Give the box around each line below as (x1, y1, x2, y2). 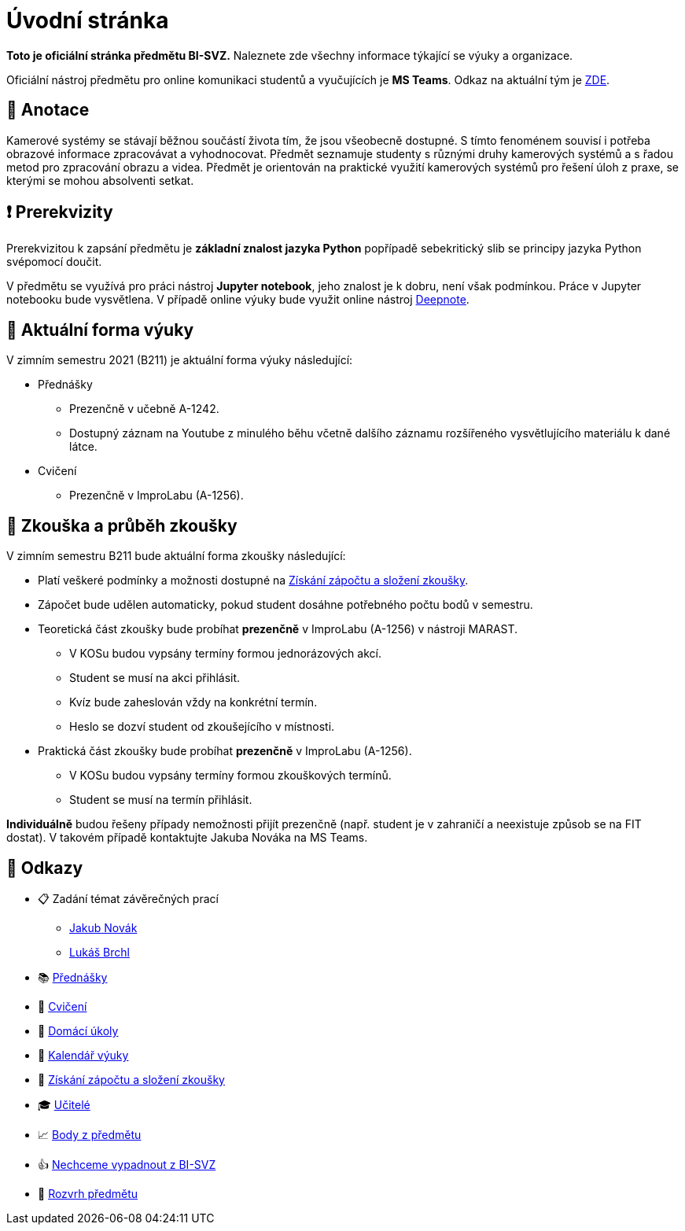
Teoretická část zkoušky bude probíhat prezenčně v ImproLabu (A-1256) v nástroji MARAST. (38, 622, 518, 636)
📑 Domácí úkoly (38, 1023, 119, 1038)
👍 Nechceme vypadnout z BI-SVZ (38, 1157, 216, 1171)
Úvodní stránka (6, 7, 169, 34)
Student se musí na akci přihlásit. (69, 671, 241, 685)
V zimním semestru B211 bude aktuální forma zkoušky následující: (6, 549, 346, 563)
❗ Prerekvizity (6, 202, 113, 223)
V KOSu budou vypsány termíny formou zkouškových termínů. (69, 768, 392, 783)
